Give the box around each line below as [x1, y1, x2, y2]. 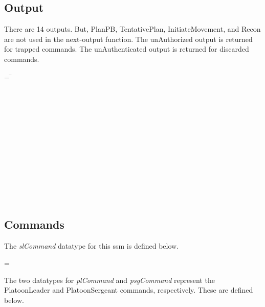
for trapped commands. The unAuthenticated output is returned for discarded [4, 43, 249, 54]
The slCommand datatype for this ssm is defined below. [4, 240, 179, 251]
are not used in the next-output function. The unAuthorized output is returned [4, 33, 253, 44]
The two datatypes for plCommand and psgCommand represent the [4, 274, 215, 285]
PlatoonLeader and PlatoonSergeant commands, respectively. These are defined [4, 284, 253, 295]
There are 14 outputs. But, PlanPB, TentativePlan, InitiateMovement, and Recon [4, 24, 261, 34]
